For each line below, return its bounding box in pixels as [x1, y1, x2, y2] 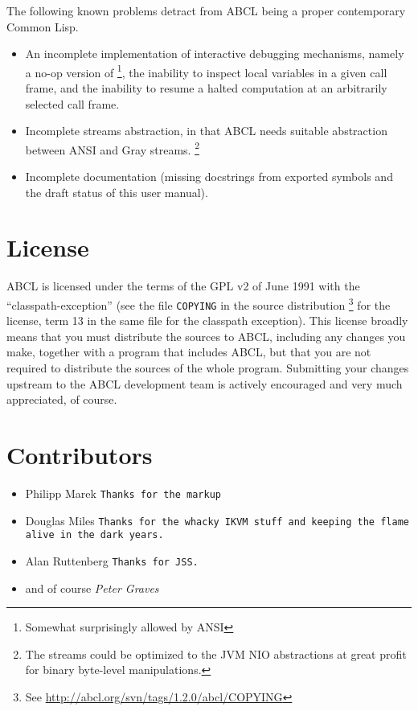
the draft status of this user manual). [25, 183, 208, 200]
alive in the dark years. [25, 529, 164, 541]
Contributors [6, 438, 153, 471]
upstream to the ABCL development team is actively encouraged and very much [6, 375, 403, 392]
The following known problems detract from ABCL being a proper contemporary [6, 2, 406, 18]
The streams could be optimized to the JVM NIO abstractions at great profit [25, 645, 407, 662]
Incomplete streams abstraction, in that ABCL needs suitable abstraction [25, 122, 387, 139]
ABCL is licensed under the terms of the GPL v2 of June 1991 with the [6, 277, 360, 294]
